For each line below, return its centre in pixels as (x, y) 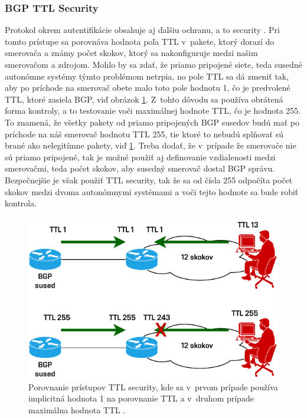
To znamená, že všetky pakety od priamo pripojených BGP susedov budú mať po (152, 122)
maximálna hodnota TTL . (77, 409)
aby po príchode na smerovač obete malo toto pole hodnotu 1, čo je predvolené (148, 88)
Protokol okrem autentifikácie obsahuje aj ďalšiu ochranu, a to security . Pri (142, 30)
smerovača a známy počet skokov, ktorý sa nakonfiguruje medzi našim (131, 53)
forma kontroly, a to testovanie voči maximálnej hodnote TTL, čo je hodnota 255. (153, 111)
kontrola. (21, 203)
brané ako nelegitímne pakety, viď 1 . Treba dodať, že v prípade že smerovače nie (151, 145)
